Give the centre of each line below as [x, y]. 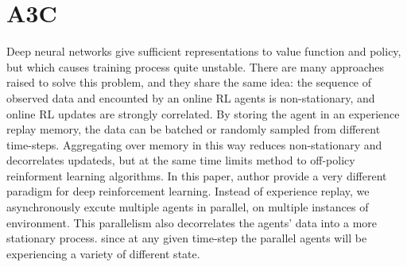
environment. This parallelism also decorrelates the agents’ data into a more [192, 222]
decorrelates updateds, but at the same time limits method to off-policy [181, 160]
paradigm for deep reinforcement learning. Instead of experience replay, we [188, 191]
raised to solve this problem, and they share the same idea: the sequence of [189, 82]
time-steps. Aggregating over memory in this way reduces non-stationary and [194, 144]
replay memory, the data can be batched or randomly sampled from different [194, 129]
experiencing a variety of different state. [103, 253]
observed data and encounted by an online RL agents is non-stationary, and [191, 97]
